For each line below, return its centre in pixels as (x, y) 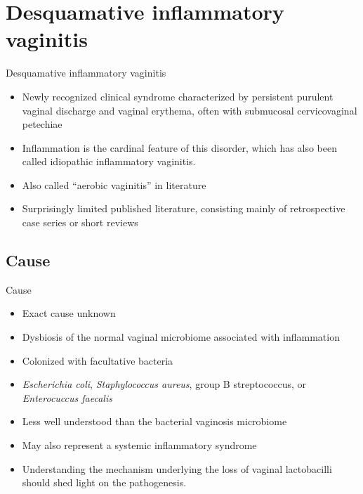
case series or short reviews (80, 222)
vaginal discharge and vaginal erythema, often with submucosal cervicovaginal (190, 110)
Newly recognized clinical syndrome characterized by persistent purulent (178, 96)
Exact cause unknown (69, 313)
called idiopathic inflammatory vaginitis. (109, 161)
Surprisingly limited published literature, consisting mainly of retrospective (184, 208)
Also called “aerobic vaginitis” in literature (114, 184)
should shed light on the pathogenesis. (104, 482)
